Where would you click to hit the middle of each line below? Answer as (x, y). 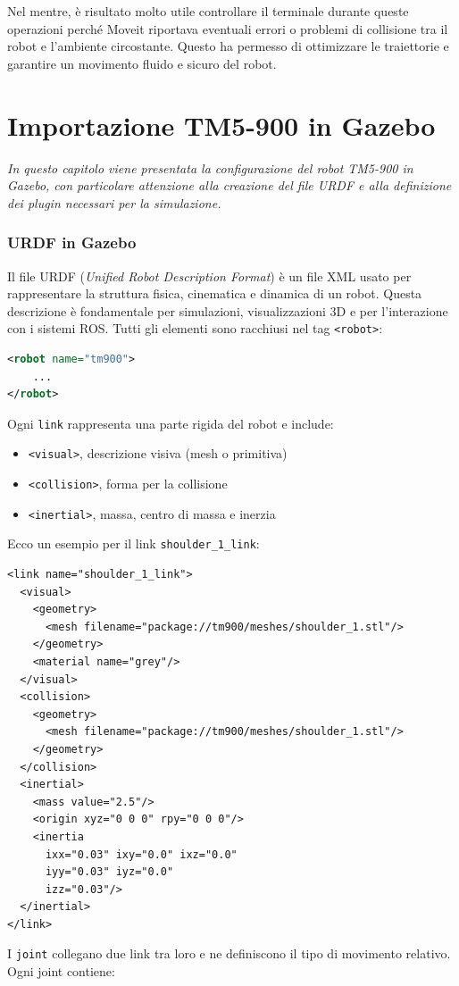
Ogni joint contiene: (61, 971)
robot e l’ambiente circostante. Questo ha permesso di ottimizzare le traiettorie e (228, 46)
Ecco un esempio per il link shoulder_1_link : (134, 543)
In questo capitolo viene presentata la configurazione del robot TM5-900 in (210, 167)
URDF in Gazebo (72, 242)
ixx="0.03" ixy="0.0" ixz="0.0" (141, 854)
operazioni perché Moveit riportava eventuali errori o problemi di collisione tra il (228, 28)
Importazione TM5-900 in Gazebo (221, 125)
